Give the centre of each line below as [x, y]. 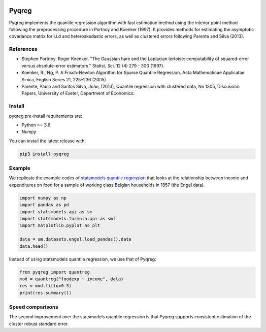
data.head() [34, 246]
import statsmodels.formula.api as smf [67, 218]
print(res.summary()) [46, 293]
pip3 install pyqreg [44, 154]
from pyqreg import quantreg [55, 272]
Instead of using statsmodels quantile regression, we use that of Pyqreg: [83, 259]
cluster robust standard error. [39, 324]
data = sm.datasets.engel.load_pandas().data [75, 239]
